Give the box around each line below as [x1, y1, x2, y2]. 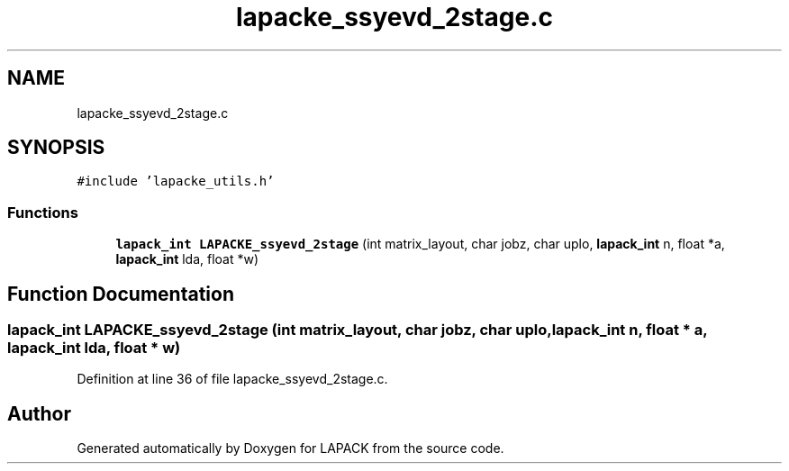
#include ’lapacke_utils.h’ [77, 174, 275, 189]
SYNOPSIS [7, 136, 105, 159]
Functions [7, 203, 78, 222]
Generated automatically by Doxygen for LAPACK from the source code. [77, 440, 504, 457]
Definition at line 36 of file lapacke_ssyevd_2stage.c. [77, 371, 388, 387]
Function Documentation [7, 282, 234, 305]
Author [7, 402, 71, 425]
